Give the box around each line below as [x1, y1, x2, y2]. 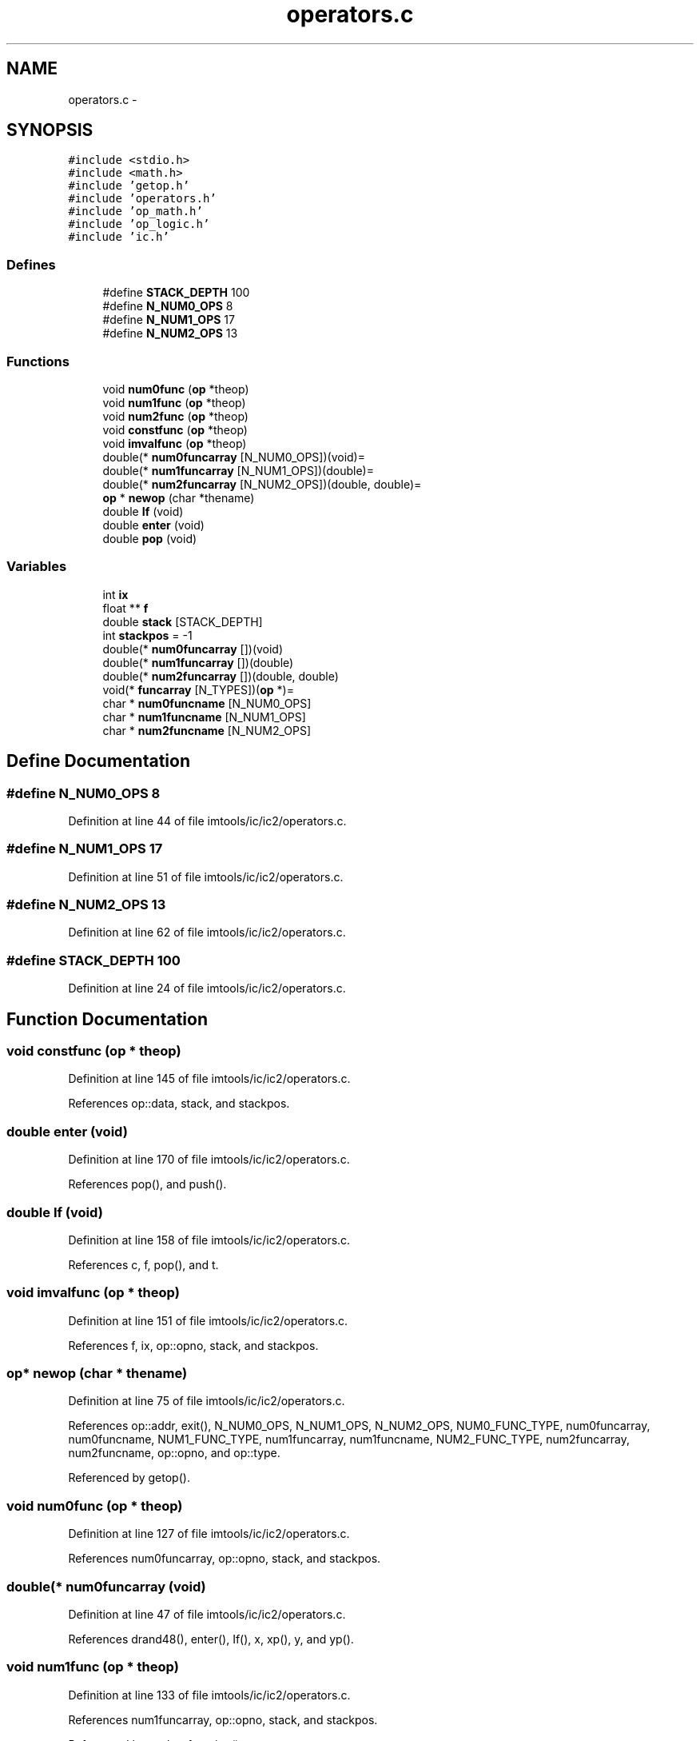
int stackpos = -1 [102, 628, 193, 642]
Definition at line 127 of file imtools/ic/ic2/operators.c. [68, 1527, 350, 1541]
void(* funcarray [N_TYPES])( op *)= [102, 682, 294, 697]
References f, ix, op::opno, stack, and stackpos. [68, 1338, 319, 1352]
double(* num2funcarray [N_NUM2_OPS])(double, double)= [102, 477, 422, 491]
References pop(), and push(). [68, 1177, 227, 1192]
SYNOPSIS [6, 120, 93, 141]
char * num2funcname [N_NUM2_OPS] [102, 723, 312, 737]
